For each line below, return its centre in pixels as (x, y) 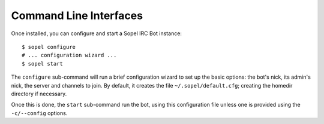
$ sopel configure (49, 47)
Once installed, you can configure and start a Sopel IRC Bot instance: (97, 33)
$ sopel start (42, 63)
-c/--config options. (39, 113)
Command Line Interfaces (77, 15)
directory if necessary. (39, 94)
